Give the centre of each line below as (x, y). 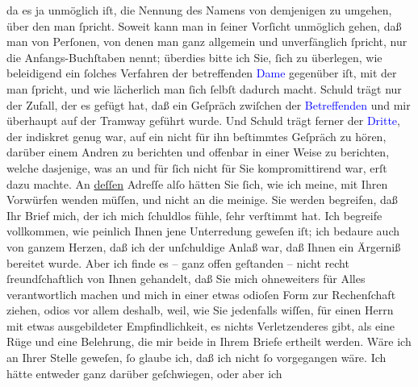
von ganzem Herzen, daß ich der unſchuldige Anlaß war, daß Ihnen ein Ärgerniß (204, 246)
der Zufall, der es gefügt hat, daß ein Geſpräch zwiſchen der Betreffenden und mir (209, 104)
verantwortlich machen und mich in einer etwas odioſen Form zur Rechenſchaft (201, 294)
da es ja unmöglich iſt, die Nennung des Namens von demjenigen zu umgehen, (199, 10)
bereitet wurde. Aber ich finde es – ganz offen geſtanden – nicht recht (178, 262)
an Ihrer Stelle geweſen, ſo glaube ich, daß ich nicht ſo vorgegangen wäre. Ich (196, 358)
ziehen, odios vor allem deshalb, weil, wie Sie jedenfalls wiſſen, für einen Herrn (200, 310)
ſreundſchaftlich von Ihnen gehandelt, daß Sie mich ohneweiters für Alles (186, 279)
